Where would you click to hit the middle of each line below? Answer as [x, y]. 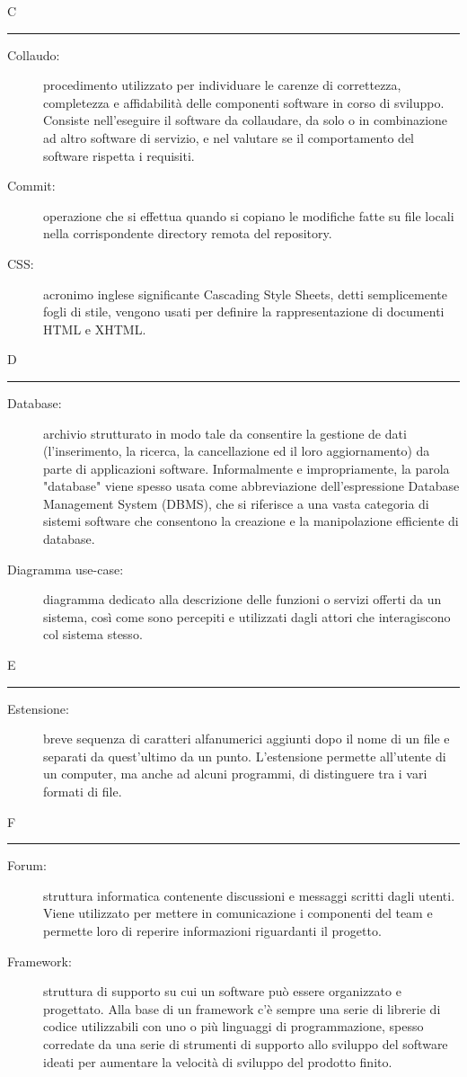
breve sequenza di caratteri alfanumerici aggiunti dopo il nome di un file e [247, 739]
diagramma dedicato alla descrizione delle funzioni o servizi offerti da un [242, 599]
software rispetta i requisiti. [119, 155]
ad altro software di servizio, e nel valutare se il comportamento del [229, 137]
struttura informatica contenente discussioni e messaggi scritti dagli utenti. [249, 895]
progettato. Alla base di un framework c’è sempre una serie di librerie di [242, 1008]
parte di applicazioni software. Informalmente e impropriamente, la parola [247, 468]
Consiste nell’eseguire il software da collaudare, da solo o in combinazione [246, 120]
